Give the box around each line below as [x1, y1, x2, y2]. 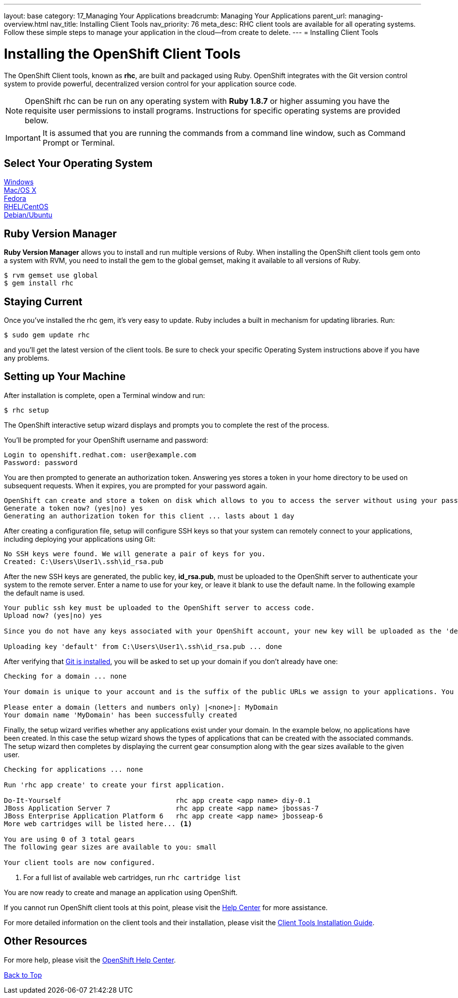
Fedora [4, 194, 26, 203]
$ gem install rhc [4, 279, 74, 287]
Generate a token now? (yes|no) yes [4, 504, 143, 512]
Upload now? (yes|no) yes [4, 611, 102, 619]
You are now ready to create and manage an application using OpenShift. [4, 888, 238, 897]
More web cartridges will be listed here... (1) [4, 819, 192, 828]
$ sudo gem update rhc [4, 331, 90, 339]
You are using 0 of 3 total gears [4, 835, 135, 843]
